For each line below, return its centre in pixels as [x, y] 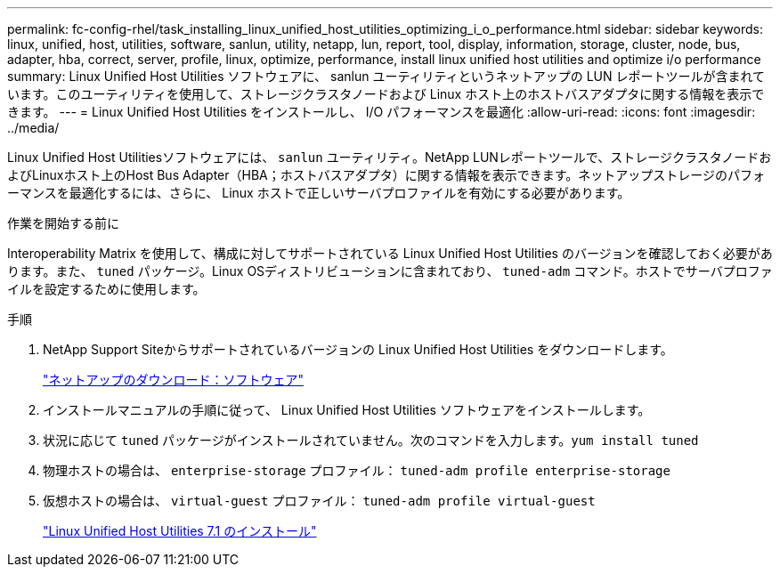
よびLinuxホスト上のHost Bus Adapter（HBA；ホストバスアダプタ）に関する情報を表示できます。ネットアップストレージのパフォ [386, 175]
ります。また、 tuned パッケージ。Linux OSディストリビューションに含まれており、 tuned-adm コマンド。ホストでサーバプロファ [390, 271]
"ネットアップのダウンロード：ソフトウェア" [174, 380]
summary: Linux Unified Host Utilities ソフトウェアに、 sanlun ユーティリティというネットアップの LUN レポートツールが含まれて [386, 76]
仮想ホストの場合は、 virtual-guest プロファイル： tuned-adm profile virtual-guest [319, 501]
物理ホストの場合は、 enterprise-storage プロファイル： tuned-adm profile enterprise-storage [357, 470]
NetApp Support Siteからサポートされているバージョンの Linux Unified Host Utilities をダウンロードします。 [358, 349]
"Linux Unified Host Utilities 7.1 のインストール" [180, 531]
